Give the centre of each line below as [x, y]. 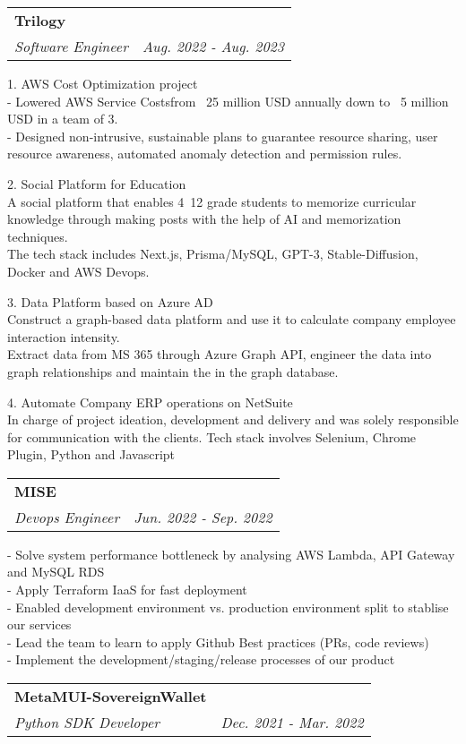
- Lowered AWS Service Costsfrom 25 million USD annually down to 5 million [228, 101]
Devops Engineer [67, 517]
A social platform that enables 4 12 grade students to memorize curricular [212, 201]
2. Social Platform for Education [97, 183]
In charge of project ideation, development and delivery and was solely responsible [233, 419]
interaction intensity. [64, 336]
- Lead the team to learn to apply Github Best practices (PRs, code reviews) [218, 641]
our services [39, 624]
